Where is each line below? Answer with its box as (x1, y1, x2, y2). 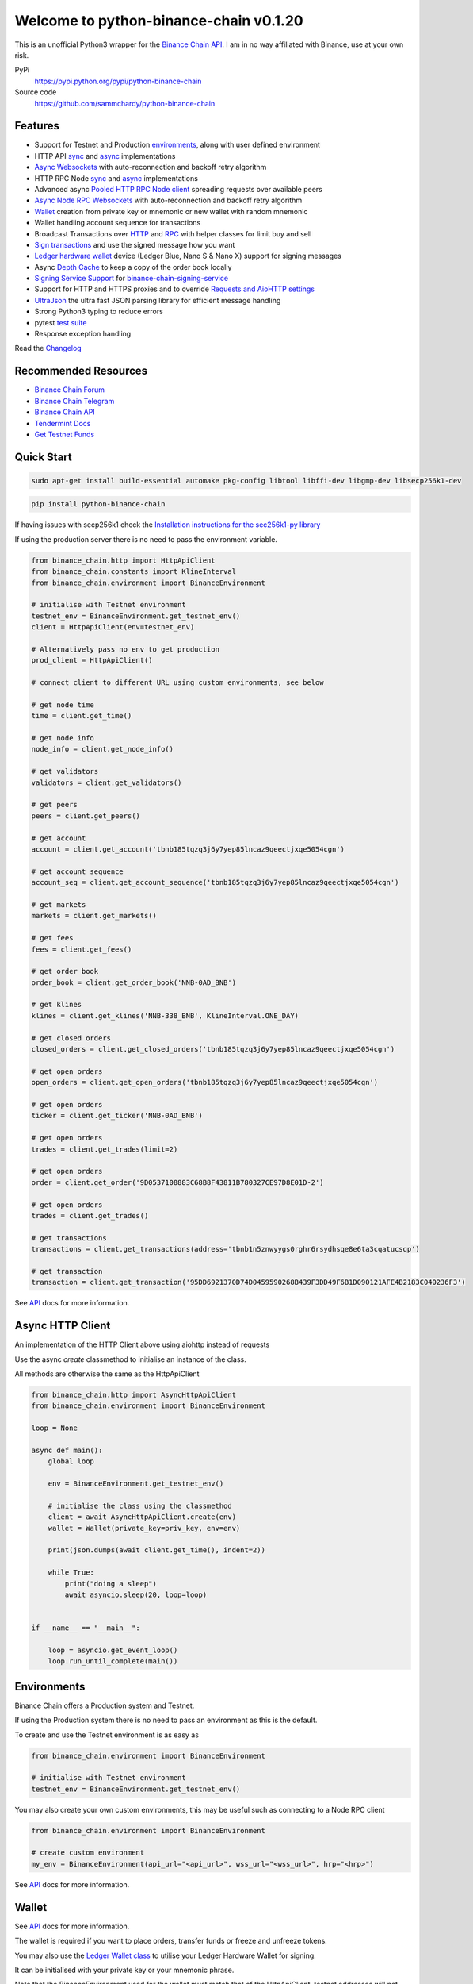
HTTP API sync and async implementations (34, 151, 176, 160)
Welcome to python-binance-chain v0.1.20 (14, 12, 304, 29)
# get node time (31, 700, 95, 709)
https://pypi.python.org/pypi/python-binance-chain (34, 76, 202, 86)
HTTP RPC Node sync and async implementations (34, 173, 198, 183)
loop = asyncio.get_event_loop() (48, 1645, 178, 1655)
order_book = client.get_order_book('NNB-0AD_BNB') (31, 978, 237, 987)
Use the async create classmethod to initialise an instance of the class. (14, 1354, 247, 1364)
